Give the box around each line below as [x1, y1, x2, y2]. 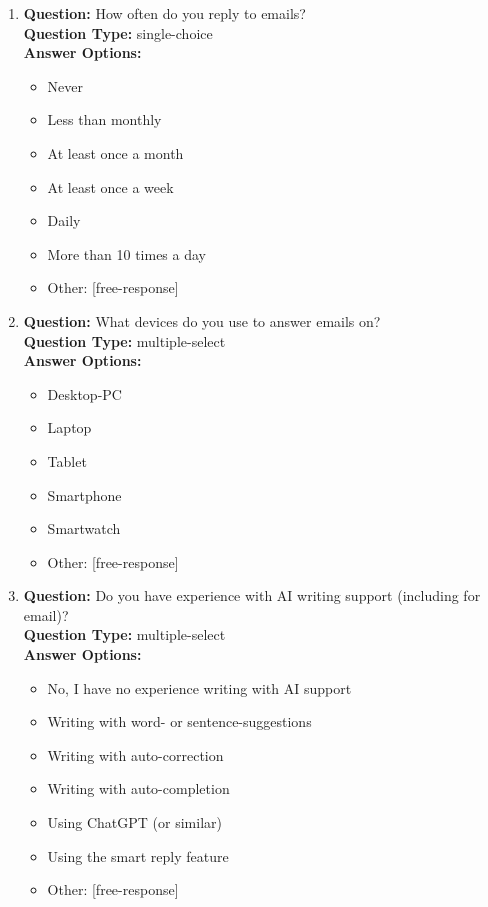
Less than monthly [47, 109, 162, 130]
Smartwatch [47, 518, 121, 539]
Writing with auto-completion [47, 778, 230, 799]
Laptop [47, 417, 92, 438]
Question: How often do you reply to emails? [23, 3, 306, 23]
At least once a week [47, 176, 174, 197]
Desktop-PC [47, 383, 122, 404]
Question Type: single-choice [23, 22, 213, 43]
